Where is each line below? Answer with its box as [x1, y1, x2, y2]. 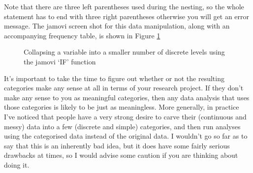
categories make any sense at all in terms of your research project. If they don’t [4, 83, 244, 93]
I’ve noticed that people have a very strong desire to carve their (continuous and [4, 111, 247, 121]
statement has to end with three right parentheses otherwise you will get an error [4, 11, 250, 21]
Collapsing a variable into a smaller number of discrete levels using [24, 47, 225, 57]
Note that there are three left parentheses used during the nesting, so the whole [4, 1, 244, 11]
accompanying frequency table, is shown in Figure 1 [4, 30, 160, 40]
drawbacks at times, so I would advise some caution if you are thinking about [4, 150, 238, 160]
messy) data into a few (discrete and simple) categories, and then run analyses [4, 121, 241, 131]
